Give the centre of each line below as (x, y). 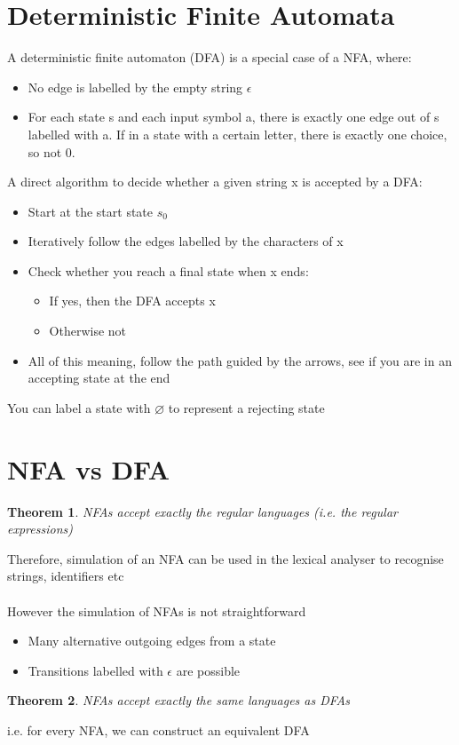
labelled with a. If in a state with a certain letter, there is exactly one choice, (237, 134)
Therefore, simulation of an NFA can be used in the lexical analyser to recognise (226, 558)
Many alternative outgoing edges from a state (152, 641)
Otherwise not (88, 331)
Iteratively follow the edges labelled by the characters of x (186, 241)
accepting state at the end (99, 378)
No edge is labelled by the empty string (135, 87)
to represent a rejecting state (246, 407)
